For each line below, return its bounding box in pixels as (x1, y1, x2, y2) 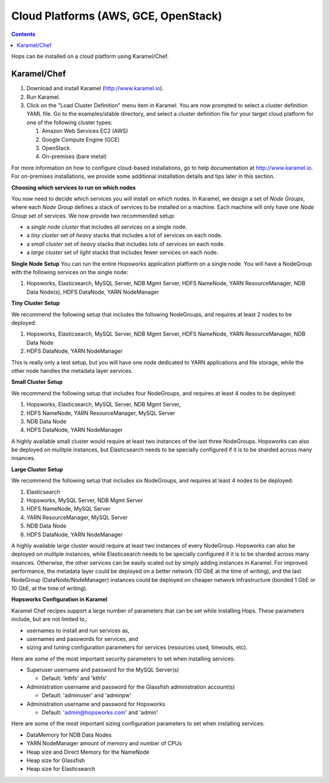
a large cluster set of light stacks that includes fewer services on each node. (26, 249, 219, 256)
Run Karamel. (26, 93, 60, 101)
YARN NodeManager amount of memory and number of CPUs (26, 740, 182, 747)
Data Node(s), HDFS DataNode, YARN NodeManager (26, 288, 160, 296)
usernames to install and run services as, (26, 626, 130, 634)
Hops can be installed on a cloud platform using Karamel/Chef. (11, 52, 169, 60)
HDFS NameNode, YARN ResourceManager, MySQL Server (26, 409, 175, 417)
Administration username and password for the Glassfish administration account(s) (26, 683, 235, 690)
